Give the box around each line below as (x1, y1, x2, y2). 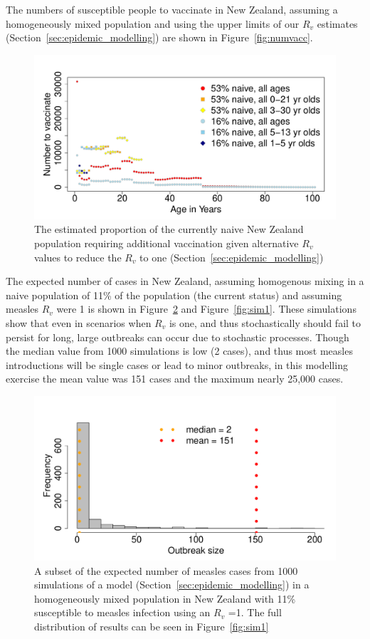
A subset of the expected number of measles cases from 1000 (34, 563, 298, 578)
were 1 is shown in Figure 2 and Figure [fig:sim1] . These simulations (56, 301, 356, 316)
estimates (317, 16, 358, 31)
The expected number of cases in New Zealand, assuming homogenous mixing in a (6, 274, 364, 289)
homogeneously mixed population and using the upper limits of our (6, 16, 300, 31)
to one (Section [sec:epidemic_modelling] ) (139, 249, 324, 264)
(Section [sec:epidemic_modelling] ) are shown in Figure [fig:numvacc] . (6, 30, 313, 45)
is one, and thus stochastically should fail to (169, 315, 361, 330)
